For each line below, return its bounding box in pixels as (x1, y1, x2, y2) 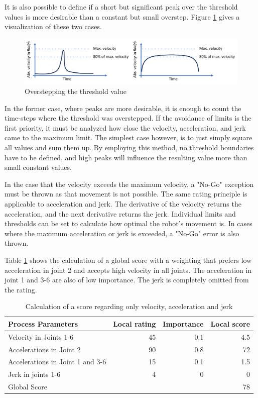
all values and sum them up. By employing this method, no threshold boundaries (5, 142, 254, 153)
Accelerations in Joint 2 (8, 344, 81, 354)
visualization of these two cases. (5, 21, 102, 32)
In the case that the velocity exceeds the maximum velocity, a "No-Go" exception (5, 178, 254, 189)
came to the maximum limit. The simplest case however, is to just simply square (5, 132, 252, 143)
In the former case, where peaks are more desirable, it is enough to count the (5, 103, 241, 113)
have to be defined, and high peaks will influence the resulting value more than (5, 152, 247, 162)
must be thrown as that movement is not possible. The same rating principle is (5, 188, 247, 199)
